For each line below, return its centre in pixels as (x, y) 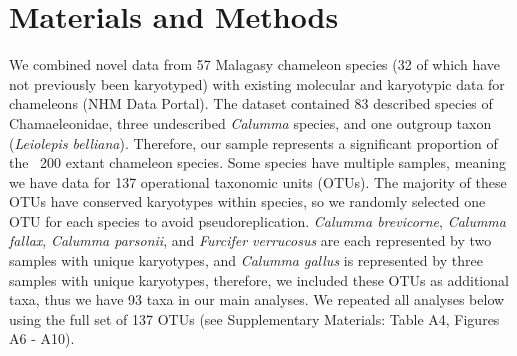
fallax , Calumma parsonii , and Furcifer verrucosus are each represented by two (250, 240)
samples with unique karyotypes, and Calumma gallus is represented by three (246, 260)
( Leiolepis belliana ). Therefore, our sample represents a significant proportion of (253, 142)
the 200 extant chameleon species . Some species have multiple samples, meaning (257, 162)
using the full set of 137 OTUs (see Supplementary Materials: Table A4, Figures (254, 318)
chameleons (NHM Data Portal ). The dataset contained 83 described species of (251, 103)
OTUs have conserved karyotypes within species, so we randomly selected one (247, 201)
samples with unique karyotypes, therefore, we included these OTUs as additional (259, 279)
